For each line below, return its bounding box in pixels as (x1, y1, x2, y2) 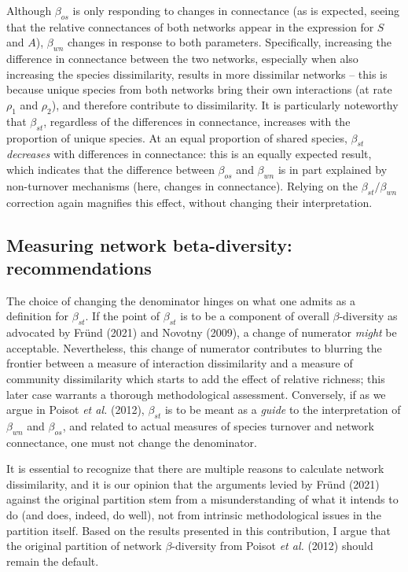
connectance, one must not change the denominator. (6, 434, 257, 450)
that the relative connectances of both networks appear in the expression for (6, 18, 374, 35)
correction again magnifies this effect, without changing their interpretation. (6, 194, 373, 210)
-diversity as (339, 308, 398, 324)
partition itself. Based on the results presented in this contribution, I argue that (6, 522, 391, 538)
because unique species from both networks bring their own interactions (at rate (6, 81, 392, 98)
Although (6, 2, 52, 18)
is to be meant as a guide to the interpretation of (164, 401, 401, 418)
